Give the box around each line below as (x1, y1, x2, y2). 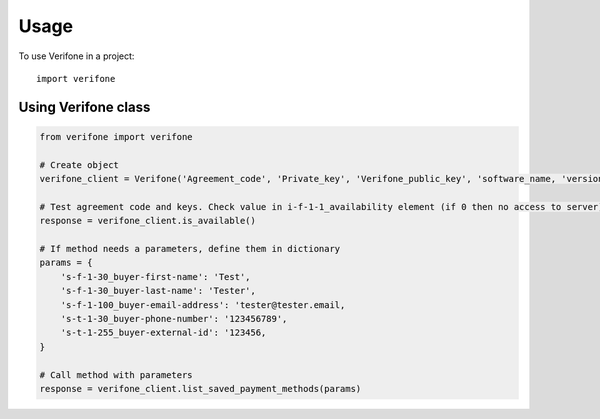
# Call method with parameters (39, 369, 194, 380)
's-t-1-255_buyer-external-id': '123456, (60, 327, 267, 339)
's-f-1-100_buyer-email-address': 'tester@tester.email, (60, 299, 346, 310)
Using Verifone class (18, 98, 151, 115)
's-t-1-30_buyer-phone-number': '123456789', (60, 313, 288, 325)
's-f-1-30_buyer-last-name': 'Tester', (60, 285, 257, 297)
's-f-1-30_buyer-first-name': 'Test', (60, 271, 251, 282)
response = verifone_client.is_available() (39, 215, 257, 227)
